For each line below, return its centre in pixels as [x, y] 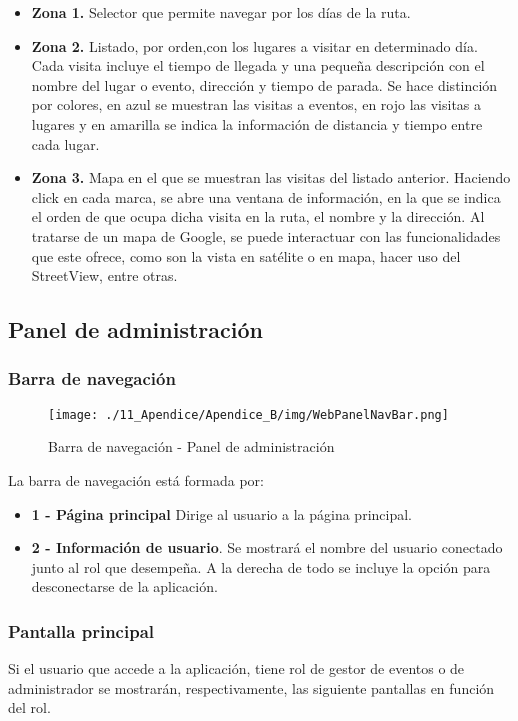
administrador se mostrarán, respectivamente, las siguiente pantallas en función [251, 687]
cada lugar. [65, 143]
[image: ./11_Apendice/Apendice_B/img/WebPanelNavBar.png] [248, 414]
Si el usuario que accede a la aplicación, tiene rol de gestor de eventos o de [236, 668]
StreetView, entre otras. [104, 275]
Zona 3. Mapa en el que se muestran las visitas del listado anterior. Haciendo [271, 177]
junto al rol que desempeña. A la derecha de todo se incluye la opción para [261, 566]
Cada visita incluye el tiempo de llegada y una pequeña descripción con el [258, 65]
